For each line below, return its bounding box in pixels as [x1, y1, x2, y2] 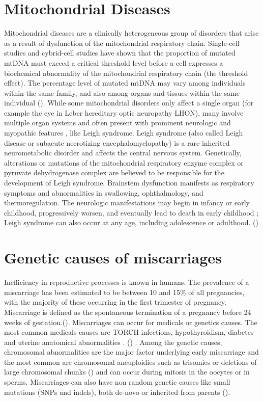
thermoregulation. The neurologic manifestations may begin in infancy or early [4, 197, 250, 208]
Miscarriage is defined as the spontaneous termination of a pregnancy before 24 [4, 306, 251, 317]
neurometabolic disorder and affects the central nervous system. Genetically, [4, 147, 242, 158]
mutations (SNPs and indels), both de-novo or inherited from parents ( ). [4, 386, 230, 397]
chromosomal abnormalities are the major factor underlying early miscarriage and [4, 346, 259, 357]
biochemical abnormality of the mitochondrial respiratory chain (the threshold [4, 67, 248, 78]
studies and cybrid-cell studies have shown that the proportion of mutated [4, 47, 236, 58]
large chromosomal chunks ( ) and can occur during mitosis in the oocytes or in [4, 366, 250, 377]
